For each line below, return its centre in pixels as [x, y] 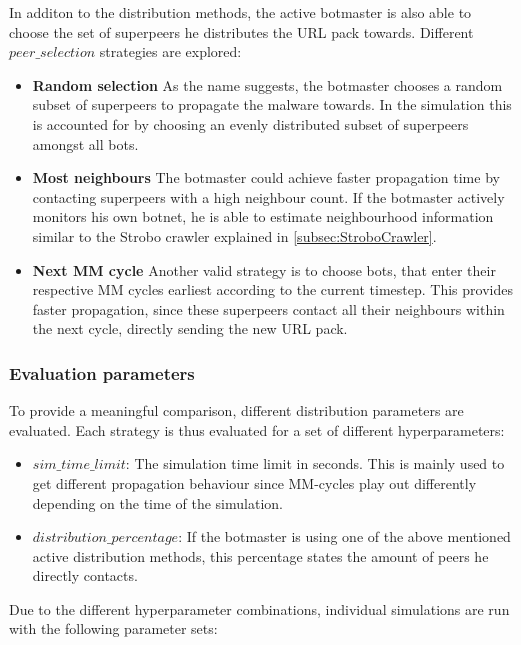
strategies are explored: [170, 51]
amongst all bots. [85, 143]
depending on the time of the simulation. [157, 502]
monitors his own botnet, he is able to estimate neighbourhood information [263, 216]
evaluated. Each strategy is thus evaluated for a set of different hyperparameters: [257, 429]
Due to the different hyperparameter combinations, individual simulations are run [259, 608]
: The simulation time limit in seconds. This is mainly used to [315, 463]
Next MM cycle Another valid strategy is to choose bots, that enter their [264, 269]
